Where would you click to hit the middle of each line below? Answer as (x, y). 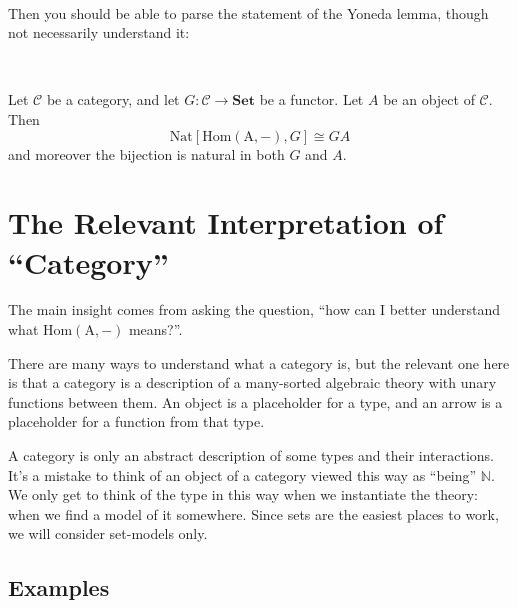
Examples (59, 587)
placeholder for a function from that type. (136, 421)
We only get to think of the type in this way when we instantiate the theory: (243, 494)
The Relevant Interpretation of (226, 222)
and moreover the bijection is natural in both (146, 153)
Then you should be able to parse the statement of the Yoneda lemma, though (248, 12)
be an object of (429, 99)
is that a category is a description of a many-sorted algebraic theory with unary (252, 382)
